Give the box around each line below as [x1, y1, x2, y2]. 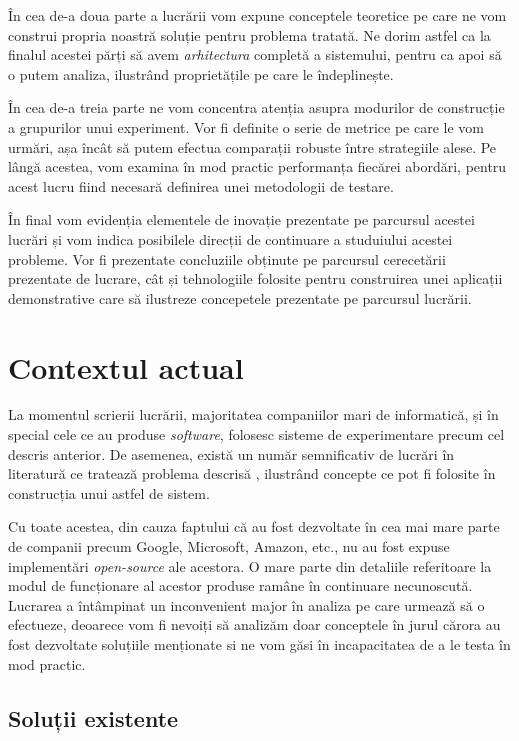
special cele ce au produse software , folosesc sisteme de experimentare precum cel [8, 424, 505, 445]
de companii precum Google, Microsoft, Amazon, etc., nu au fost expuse [8, 536, 450, 556]
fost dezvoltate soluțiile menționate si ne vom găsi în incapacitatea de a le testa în [8, 633, 511, 654]
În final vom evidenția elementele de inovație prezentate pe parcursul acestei [8, 209, 475, 230]
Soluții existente [8, 702, 179, 733]
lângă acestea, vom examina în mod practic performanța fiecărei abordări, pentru [8, 156, 507, 177]
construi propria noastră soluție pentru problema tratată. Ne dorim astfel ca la [8, 24, 491, 45]
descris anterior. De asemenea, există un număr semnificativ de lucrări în [8, 443, 455, 464]
